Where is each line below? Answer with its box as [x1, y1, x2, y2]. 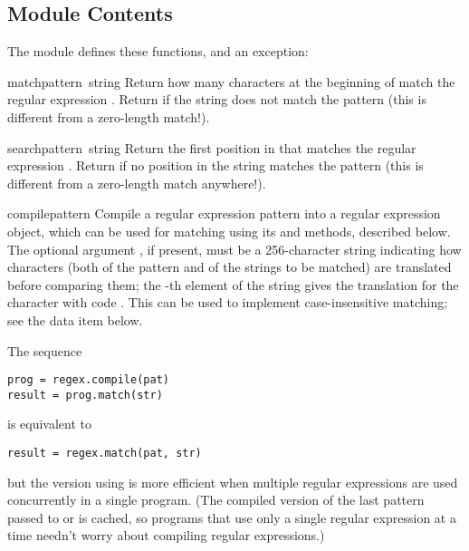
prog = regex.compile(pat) [7, 373, 169, 387]
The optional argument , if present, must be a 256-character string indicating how [7, 239, 462, 258]
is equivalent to [7, 414, 92, 433]
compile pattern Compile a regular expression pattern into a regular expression [7, 204, 441, 223]
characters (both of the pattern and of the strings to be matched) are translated [7, 257, 452, 276]
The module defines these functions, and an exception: [7, 42, 309, 61]
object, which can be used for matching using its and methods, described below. [7, 221, 451, 240]
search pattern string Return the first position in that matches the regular [7, 138, 416, 157]
